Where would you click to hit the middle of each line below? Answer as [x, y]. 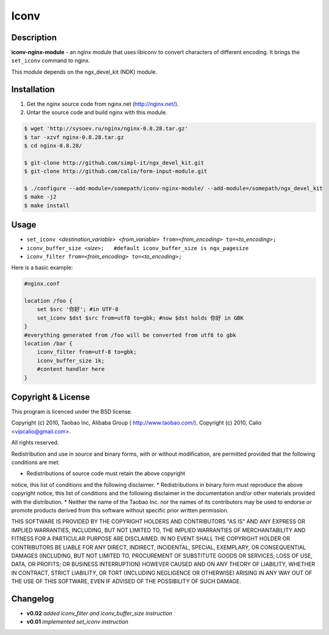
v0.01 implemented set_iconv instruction [77, 622]
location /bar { [48, 344]
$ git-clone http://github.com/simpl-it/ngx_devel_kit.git [114, 163]
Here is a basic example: [42, 268]
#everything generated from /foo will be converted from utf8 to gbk [130, 335]
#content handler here [71, 369]
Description [34, 38]
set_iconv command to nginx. [51, 60]
